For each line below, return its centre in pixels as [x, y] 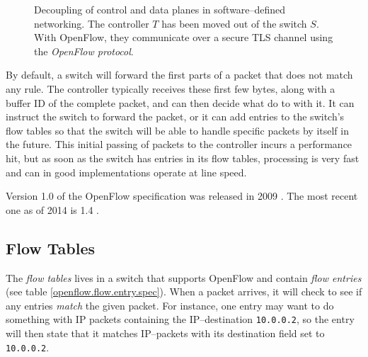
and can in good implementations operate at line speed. [126, 172]
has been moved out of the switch [234, 23]
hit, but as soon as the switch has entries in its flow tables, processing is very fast [183, 158]
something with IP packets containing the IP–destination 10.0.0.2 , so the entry [180, 319]
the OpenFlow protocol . [84, 51]
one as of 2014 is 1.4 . [52, 209]
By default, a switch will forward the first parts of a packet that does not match [179, 75]
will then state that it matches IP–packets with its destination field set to [165, 333]
